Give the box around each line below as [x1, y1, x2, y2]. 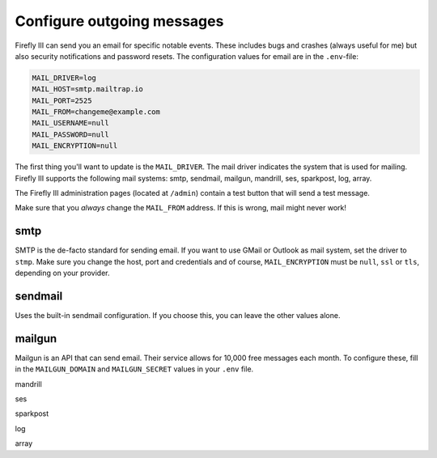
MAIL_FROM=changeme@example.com [32, 108, 161, 117]
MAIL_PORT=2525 [32, 95, 92, 105]
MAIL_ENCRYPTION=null [32, 142, 118, 151]
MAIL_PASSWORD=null [32, 129, 109, 139]
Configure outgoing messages [15, 12, 224, 30]
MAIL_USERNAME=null [32, 118, 109, 128]
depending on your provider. [15, 268, 110, 278]
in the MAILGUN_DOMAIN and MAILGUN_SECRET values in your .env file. [15, 364, 254, 374]
